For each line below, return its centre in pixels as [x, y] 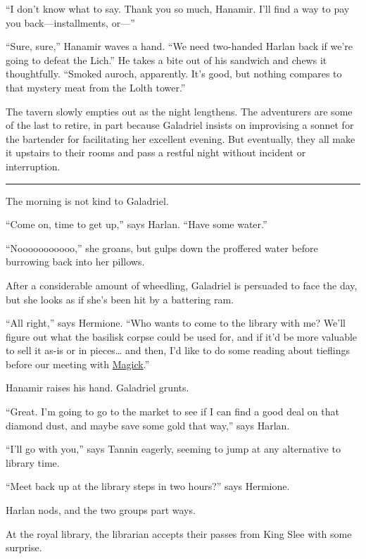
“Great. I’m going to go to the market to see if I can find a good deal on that [172, 412]
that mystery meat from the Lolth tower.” [96, 87]
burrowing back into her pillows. [75, 262]
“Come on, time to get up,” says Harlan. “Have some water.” [137, 224]
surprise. [24, 547]
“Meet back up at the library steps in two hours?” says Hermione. [148, 486]
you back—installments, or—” [70, 22]
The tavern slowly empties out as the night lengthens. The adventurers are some [179, 111]
